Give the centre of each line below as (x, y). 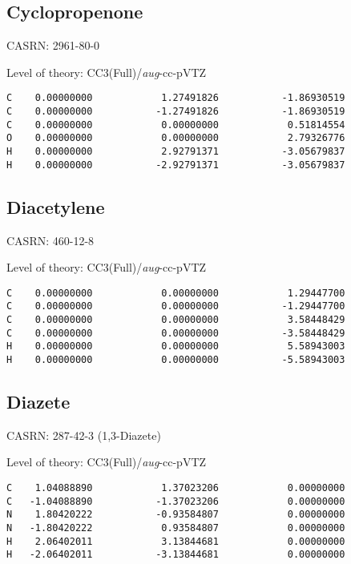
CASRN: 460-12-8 (50, 240)
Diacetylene (56, 206)
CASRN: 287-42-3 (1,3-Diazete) (84, 435)
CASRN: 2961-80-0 (53, 45)
